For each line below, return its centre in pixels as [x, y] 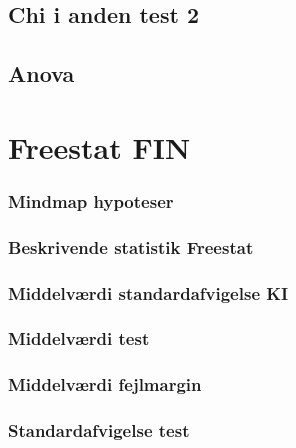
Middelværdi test [79, 338]
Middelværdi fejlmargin [105, 384]
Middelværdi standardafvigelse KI [148, 292]
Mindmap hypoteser [91, 200]
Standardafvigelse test [99, 430]
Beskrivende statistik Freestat [131, 246]
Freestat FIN [99, 146]
